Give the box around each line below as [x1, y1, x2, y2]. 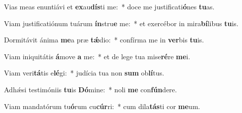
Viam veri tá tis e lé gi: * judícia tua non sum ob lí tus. [4, 68, 164, 78]
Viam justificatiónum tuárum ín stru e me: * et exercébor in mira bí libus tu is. [4, 18, 239, 28]
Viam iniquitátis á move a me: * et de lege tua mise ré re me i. [4, 51, 190, 61]
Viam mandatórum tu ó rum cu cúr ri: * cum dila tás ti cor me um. [4, 101, 200, 111]
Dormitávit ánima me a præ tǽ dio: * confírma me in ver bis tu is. [4, 35, 204, 45]
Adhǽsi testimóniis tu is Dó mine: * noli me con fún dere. [4, 84, 177, 94]
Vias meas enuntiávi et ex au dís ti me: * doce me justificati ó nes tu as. [4, 1, 215, 11]
